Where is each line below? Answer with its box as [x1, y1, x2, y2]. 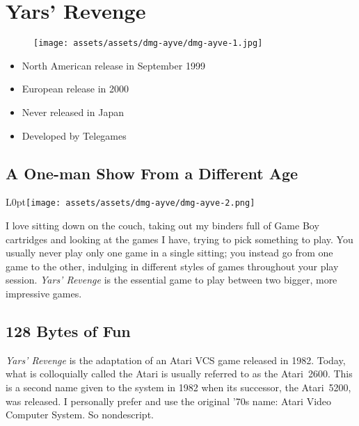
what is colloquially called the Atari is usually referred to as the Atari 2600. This [6, 366, 353, 381]
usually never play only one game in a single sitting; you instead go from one [6, 245, 333, 260]
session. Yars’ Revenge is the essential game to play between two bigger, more [6, 272, 337, 287]
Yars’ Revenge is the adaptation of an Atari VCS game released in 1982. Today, [6, 352, 346, 367]
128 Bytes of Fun [6, 320, 131, 341]
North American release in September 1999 [22, 58, 205, 72]
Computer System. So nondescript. [6, 407, 154, 422]
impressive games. [6, 286, 82, 300]
